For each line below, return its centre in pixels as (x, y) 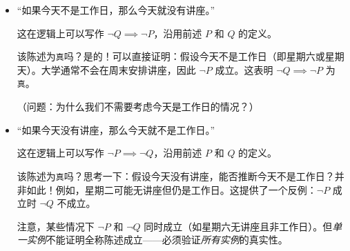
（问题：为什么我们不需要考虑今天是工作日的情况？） (138, 107)
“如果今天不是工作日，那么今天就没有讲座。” (116, 10)
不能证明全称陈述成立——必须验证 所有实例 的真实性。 (167, 240)
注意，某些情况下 (56, 226)
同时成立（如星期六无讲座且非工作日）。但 (238, 226)
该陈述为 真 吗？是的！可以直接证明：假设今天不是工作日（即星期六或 (171, 56)
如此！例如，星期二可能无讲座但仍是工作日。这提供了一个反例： (172, 189)
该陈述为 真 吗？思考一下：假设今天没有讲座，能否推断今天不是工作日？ (176, 175)
